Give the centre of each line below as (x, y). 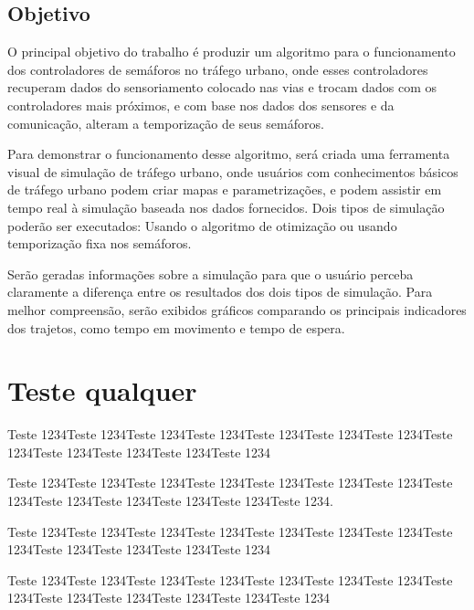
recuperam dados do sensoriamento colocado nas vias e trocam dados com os (222, 87)
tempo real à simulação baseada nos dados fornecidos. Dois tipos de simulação (226, 207)
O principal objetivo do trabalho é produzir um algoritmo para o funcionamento (232, 52)
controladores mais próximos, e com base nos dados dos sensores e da (201, 105)
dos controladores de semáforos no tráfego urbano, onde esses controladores (218, 69)
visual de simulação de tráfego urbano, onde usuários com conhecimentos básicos (233, 171)
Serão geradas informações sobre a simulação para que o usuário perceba (211, 273)
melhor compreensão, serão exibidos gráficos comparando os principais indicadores (237, 309)
